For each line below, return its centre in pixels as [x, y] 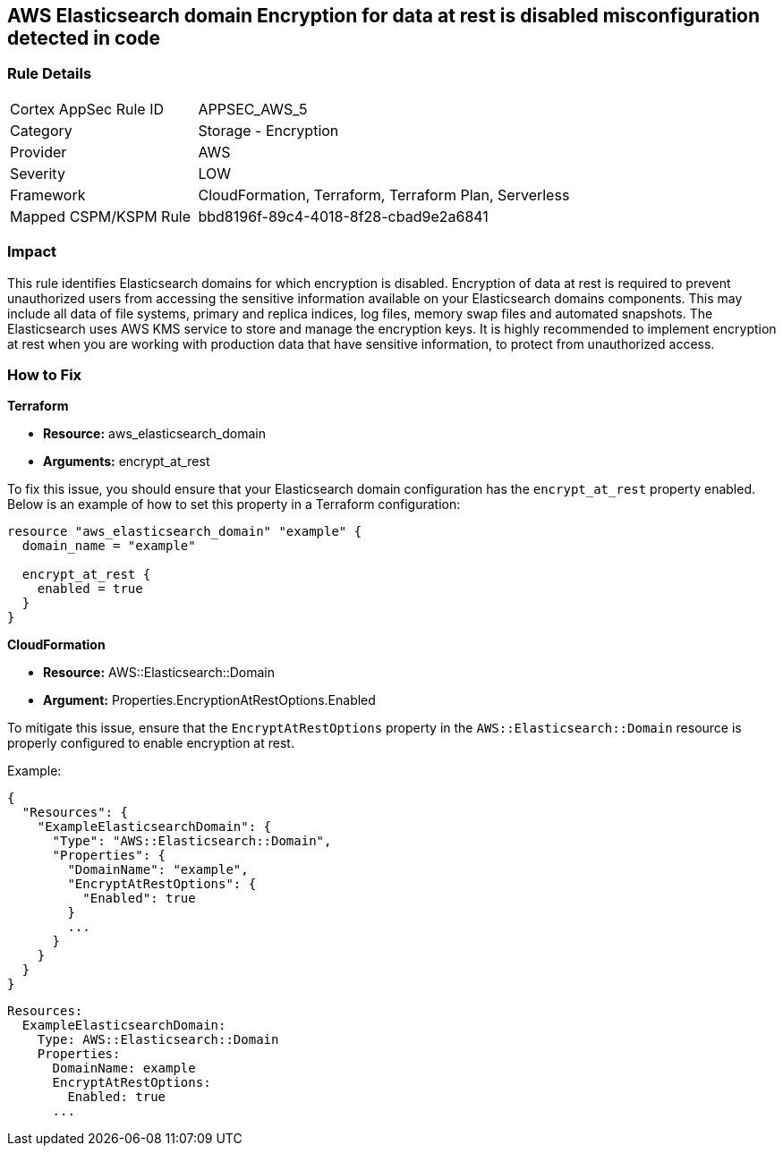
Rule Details [50, 74]
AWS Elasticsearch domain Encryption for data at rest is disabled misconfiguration [384, 16]
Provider [38, 152]
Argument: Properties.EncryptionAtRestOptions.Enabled [209, 700]
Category [41, 130]
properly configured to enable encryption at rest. [151, 743]
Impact [32, 252]
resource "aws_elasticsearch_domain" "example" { [185, 532]
